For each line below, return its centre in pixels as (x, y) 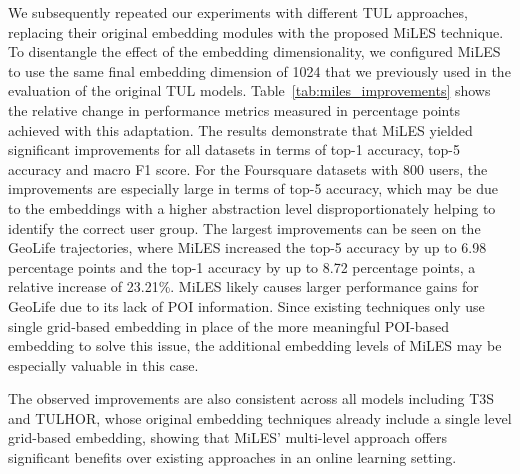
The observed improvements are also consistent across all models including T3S (251, 398)
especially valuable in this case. (103, 364)
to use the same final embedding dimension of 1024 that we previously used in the (259, 70)
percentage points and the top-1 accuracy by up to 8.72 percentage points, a (242, 266)
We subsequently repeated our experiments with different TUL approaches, (238, 12)
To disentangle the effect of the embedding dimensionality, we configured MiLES (254, 51)
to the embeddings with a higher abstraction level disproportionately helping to (252, 207)
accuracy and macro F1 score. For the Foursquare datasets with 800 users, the (248, 168)
